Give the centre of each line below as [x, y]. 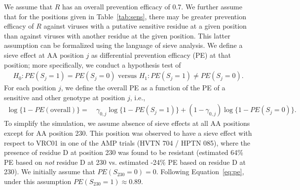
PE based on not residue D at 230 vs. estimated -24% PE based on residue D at [125, 162]
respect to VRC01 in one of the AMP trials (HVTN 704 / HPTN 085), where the [127, 142]
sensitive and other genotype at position [65, 97]
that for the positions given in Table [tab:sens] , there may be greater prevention [125, 16]
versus [127, 76]
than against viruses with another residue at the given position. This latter [117, 35]
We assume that [28, 6]
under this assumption [38, 181]
